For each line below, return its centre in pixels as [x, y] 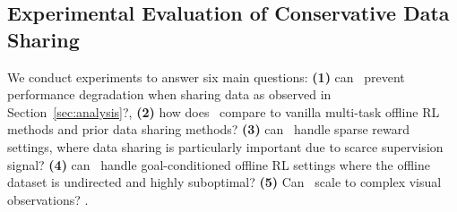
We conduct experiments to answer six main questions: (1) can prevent [206, 76]
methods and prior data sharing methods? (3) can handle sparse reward [208, 129]
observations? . [48, 199]
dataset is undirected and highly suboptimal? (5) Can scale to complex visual [224, 182]
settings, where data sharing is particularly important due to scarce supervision [225, 146]
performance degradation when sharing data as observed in [169, 94]
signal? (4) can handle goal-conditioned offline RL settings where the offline [219, 164]
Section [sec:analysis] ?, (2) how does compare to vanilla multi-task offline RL [224, 111]
